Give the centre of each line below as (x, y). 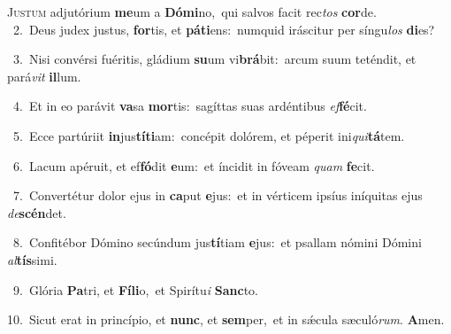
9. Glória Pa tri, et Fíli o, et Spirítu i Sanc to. (135, 289)
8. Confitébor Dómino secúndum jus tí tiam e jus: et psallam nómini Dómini (217, 242)
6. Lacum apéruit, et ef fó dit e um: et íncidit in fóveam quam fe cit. (194, 165)
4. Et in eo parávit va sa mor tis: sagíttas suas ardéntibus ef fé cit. (190, 106)
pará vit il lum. (44, 76)
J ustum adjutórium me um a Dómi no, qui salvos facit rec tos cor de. (192, 12)
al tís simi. (32, 259)
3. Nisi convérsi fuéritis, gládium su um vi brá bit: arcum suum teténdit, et (214, 59)
